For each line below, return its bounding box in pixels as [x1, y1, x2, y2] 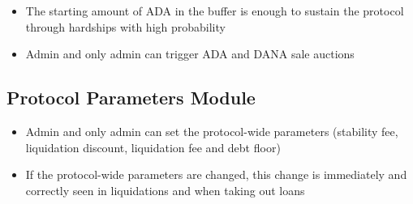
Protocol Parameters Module [6, 85, 256, 110]
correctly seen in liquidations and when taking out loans [25, 181, 305, 198]
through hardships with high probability [25, 18, 226, 35]
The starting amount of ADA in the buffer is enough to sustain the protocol [25, 2, 404, 19]
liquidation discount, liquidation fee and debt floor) [25, 138, 281, 155]
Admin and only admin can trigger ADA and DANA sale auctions [25, 45, 355, 62]
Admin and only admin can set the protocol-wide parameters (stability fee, [25, 122, 398, 139]
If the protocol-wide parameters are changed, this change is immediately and [25, 166, 407, 183]
